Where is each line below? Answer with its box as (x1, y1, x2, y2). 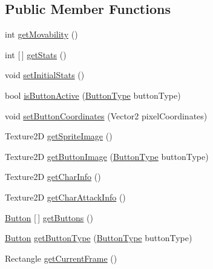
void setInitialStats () (5, 68, 85, 81)
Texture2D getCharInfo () (5, 170, 101, 183)
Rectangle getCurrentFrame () (5, 251, 117, 264)
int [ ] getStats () (5, 48, 67, 61)
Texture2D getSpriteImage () (5, 130, 113, 142)
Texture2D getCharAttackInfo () (5, 190, 126, 203)
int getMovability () (5, 28, 78, 41)
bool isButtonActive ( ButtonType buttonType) (5, 88, 181, 101)
